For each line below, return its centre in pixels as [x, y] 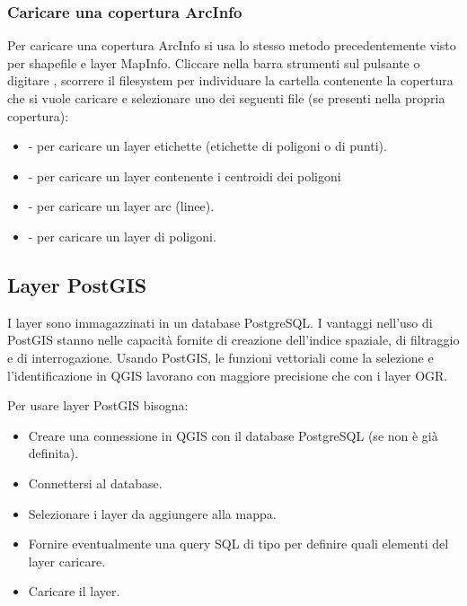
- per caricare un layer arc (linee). [121, 206]
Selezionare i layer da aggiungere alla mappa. [152, 513]
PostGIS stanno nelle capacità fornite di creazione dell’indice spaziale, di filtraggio [233, 340]
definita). [53, 453]
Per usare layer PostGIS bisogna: [98, 405]
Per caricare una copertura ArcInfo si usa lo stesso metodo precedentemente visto [232, 45]
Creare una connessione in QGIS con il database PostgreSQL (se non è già [233, 435]
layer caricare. [67, 561]
